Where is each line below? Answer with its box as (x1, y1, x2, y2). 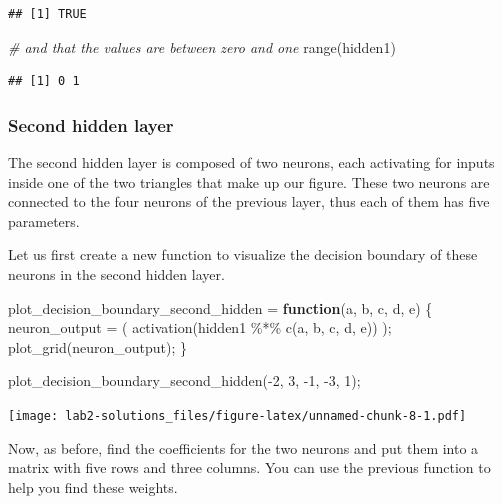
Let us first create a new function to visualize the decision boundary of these (8, 244, 478, 265)
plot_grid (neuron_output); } (8, 336, 188, 357)
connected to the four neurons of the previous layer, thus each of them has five (8, 191, 490, 212)
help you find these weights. (8, 476, 178, 497)
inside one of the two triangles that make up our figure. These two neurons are (8, 171, 490, 192)
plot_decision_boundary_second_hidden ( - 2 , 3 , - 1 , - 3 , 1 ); (8, 370, 361, 391)
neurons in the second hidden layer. (8, 263, 225, 284)
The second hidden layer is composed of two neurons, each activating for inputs (8, 152, 495, 172)
